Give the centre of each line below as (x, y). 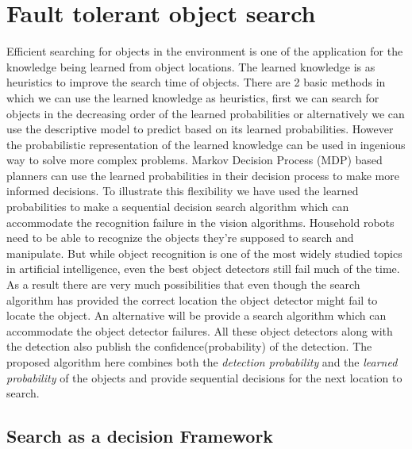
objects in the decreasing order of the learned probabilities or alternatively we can (206, 113)
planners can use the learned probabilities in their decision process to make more (203, 175)
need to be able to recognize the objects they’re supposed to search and (180, 238)
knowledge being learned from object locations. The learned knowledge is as (191, 66)
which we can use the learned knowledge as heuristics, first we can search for (193, 97)
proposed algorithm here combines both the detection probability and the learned (202, 362)
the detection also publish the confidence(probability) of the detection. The (189, 346)
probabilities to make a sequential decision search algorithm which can (178, 207)
